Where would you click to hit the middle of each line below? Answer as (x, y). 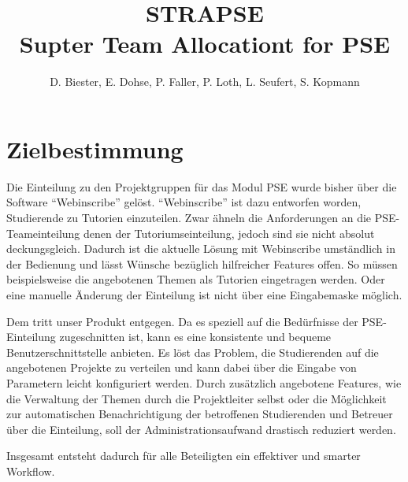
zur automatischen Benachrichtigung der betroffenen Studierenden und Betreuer (200, 414)
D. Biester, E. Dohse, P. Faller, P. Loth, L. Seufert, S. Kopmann (205, 82)
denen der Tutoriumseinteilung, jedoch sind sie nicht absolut (229, 233)
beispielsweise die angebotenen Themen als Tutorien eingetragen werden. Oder (196, 279)
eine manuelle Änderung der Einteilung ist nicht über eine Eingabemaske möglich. (204, 295)
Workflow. (31, 471)
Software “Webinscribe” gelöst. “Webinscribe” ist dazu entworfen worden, (184, 202)
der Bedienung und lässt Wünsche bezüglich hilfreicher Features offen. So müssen (202, 263)
